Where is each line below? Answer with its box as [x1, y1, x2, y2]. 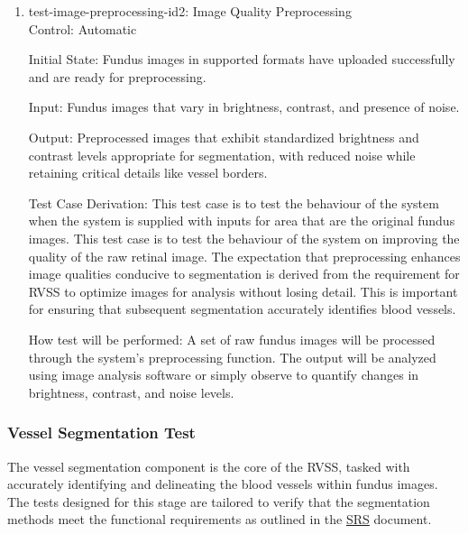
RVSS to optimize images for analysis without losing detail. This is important [28, 281, 458, 300]
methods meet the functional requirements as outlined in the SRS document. [7, 510, 432, 529]
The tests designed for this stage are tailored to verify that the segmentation [7, 492, 430, 511]
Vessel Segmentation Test [7, 421, 196, 444]
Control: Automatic [28, 19, 137, 38]
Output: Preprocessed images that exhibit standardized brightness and [28, 127, 419, 146]
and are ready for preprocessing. [28, 67, 206, 86]
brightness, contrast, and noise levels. [28, 382, 234, 401]
